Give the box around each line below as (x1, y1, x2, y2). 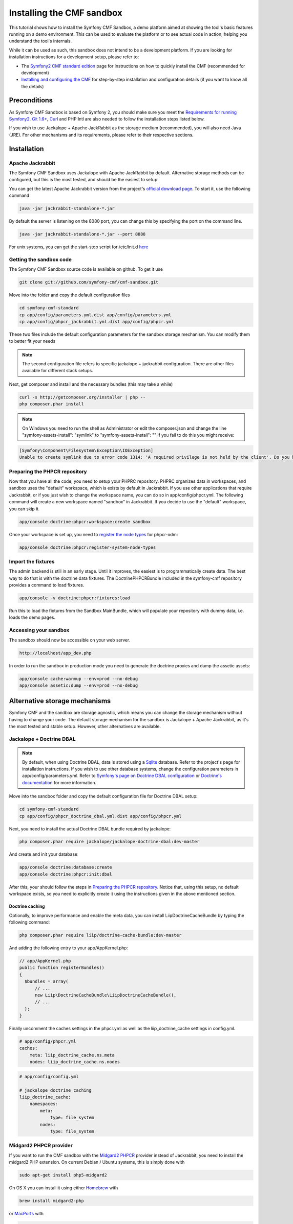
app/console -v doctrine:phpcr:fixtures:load (19, 595, 130, 601)
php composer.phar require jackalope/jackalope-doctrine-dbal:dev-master (19, 839, 200, 845)
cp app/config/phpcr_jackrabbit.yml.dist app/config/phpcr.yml (19, 319, 174, 324)
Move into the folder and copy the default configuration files (9, 292, 130, 298)
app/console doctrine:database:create (19, 865, 112, 870)
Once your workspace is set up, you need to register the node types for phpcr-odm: (9, 531, 178, 537)
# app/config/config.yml (19, 1074, 79, 1079)
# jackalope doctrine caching (19, 1087, 92, 1093)
